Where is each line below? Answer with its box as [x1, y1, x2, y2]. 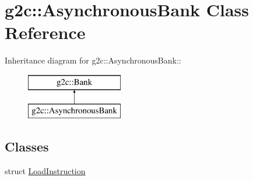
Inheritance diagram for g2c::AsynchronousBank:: [5, 54, 181, 66]
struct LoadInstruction [5, 165, 86, 177]
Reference [5, 20, 86, 44]
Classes [5, 137, 49, 156]
